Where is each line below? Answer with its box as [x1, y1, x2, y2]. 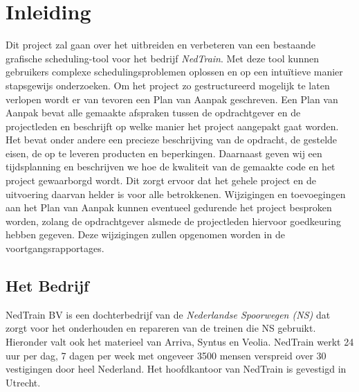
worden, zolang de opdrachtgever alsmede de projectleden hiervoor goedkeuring [6, 213, 341, 228]
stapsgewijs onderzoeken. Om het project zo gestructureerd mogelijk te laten [6, 78, 330, 92]
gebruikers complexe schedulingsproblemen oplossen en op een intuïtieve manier [6, 64, 343, 79]
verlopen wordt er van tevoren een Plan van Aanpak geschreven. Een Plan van [6, 91, 338, 106]
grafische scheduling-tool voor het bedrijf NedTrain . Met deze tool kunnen [6, 51, 319, 65]
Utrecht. [6, 375, 41, 389]
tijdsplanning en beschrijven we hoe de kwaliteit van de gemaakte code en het [6, 159, 335, 174]
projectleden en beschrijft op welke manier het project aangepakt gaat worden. [6, 118, 339, 133]
